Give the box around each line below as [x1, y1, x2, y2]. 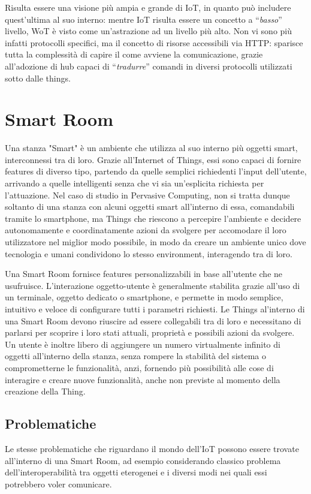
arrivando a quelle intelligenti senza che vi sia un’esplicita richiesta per [5, 177, 264, 189]
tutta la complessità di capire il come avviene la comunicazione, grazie [5, 48, 263, 61]
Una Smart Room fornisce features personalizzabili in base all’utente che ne [5, 267, 283, 280]
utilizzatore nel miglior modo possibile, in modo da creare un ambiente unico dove [5, 236, 306, 248]
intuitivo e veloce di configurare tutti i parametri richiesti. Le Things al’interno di [5, 303, 305, 315]
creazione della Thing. [5, 385, 86, 397]
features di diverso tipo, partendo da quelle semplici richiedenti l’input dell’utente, [5, 165, 307, 177]
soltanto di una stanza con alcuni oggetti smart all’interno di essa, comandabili [5, 200, 295, 213]
